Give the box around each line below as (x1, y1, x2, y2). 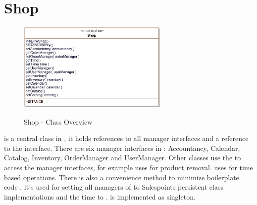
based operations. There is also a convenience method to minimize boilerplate (4, 172, 239, 182)
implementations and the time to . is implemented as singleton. (4, 191, 196, 202)
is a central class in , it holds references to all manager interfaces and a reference (4, 133, 249, 143)
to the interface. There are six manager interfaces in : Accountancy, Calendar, (4, 142, 240, 153)
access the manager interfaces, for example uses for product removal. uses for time (4, 162, 253, 173)
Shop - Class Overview (24, 116, 93, 127)
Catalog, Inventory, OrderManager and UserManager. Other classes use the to (4, 152, 241, 163)
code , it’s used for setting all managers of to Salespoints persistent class (4, 182, 224, 192)
